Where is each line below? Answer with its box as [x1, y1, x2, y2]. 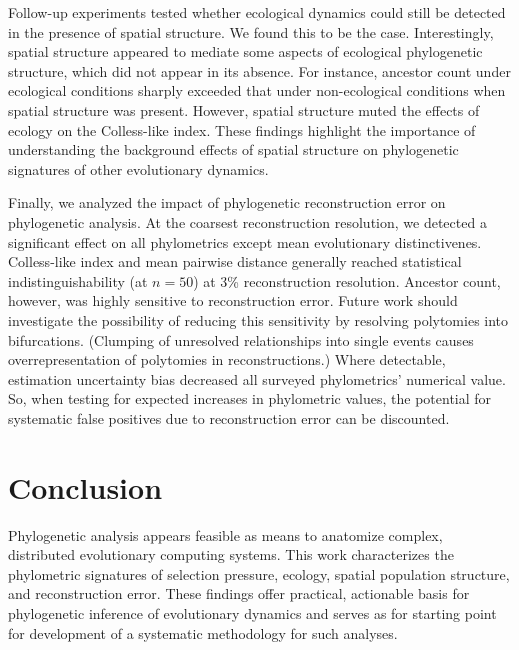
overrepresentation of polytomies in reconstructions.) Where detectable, [8, 349, 446, 370]
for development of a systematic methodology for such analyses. [8, 622, 398, 643]
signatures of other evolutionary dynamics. [8, 158, 269, 179]
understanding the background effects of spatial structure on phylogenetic [8, 139, 459, 160]
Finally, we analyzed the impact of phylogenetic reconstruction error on [8, 192, 446, 213]
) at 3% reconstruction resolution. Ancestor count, [193, 270, 501, 291]
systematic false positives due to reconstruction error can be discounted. [8, 407, 450, 428]
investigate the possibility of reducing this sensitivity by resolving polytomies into [8, 309, 509, 330]
